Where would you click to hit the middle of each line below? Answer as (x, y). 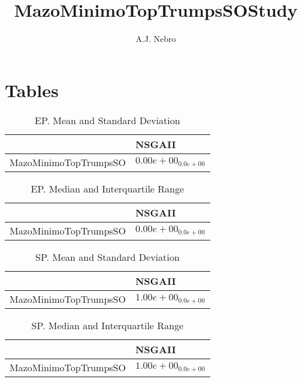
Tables (32, 90)
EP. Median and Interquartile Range (108, 188)
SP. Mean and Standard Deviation (108, 257)
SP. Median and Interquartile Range (108, 325)
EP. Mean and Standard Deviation (108, 120)
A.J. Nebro (156, 39)
